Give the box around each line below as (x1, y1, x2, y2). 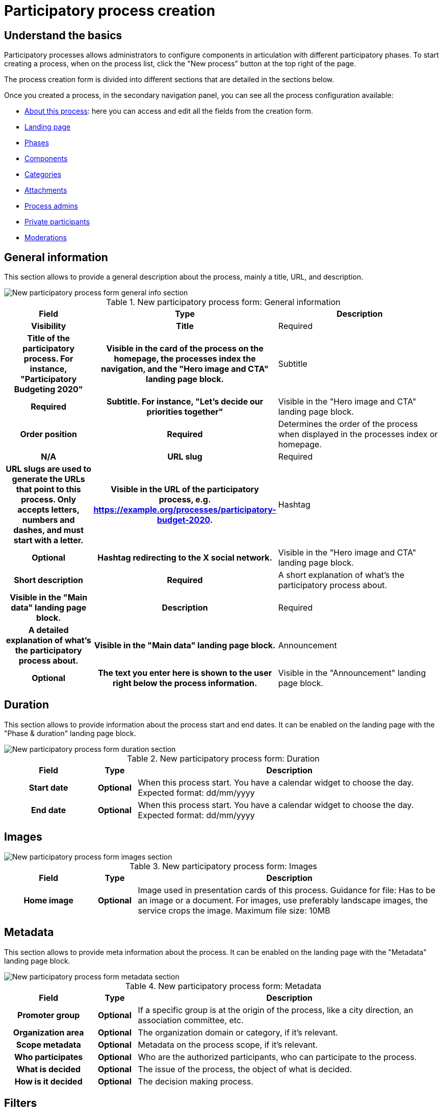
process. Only (21, 494, 76, 505)
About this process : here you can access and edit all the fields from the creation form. (24, 107, 313, 116)
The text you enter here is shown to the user (97, 668, 272, 678)
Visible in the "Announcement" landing (278, 668, 426, 678)
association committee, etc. (138, 1015, 244, 1025)
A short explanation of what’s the (278, 570, 405, 580)
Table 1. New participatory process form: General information (106, 297, 341, 308)
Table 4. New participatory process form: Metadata (125, 980, 322, 991)
